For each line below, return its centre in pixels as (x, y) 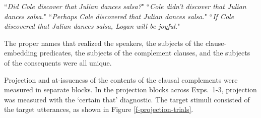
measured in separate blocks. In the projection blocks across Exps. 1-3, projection (130, 90)
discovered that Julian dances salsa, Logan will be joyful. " (92, 26)
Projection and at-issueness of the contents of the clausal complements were (121, 79)
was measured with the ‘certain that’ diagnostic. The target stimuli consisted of (127, 99)
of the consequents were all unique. (58, 62)
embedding (21, 53)
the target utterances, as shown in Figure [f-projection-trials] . (99, 109)
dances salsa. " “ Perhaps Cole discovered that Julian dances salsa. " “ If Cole (119, 16)
